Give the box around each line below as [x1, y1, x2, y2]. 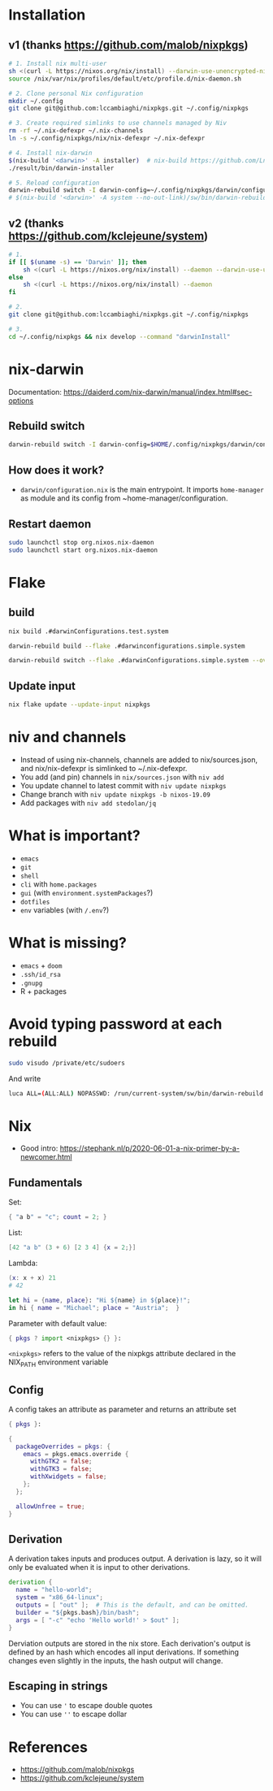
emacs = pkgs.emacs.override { [23, 1450, 129, 1458]
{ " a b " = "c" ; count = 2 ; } [8, 1213, 107, 1221]
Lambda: [8, 1258, 38, 1268]
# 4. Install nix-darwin [8, 149, 93, 157]
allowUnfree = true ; [15, 1502, 85, 1511]
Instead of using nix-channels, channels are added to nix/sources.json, [19, 754, 258, 765]
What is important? [8, 826, 141, 845]
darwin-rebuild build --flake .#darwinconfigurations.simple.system [8, 642, 245, 650]
